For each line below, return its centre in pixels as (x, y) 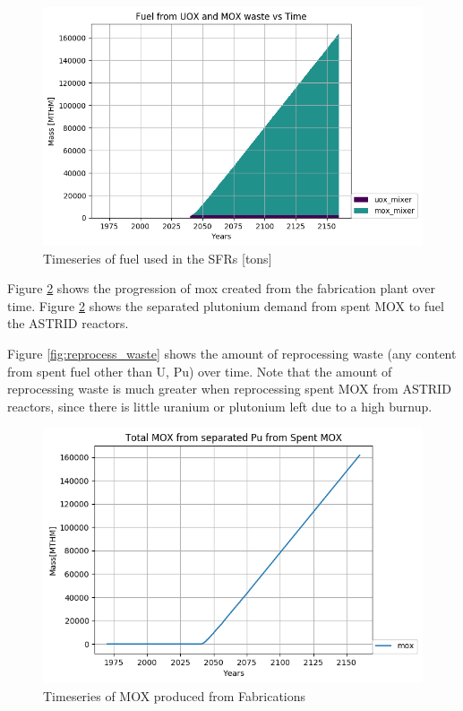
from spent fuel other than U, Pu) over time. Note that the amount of (200, 371)
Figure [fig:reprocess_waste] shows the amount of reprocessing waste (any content (232, 354)
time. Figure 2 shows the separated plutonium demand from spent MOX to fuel (226, 305)
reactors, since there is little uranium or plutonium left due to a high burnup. (220, 406)
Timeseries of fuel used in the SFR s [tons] (158, 258)
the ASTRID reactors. (68, 323)
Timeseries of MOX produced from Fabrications (175, 695)
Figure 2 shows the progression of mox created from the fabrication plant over (221, 288)
